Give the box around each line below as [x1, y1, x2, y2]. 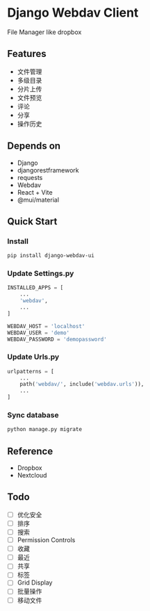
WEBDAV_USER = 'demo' [7, 329, 70, 336]
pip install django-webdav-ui [7, 252, 95, 259]
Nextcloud [17, 471, 47, 480]
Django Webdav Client [7, 5, 139, 21]
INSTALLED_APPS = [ [7, 284, 64, 291]
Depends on [7, 140, 61, 152]
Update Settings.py [7, 269, 74, 279]
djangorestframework [17, 165, 79, 174]
